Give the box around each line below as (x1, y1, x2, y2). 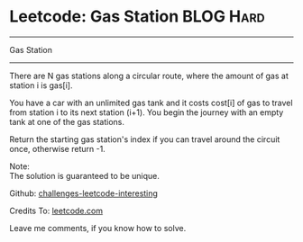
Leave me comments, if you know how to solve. (9, 222, 187, 233)
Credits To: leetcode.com (9, 205, 104, 216)
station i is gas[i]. (9, 79, 73, 91)
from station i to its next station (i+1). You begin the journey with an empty (9, 106, 284, 118)
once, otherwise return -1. (9, 143, 106, 154)
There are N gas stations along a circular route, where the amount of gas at (9, 70, 289, 81)
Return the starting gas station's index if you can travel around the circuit (9, 133, 280, 145)
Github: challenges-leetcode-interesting (9, 187, 158, 199)
